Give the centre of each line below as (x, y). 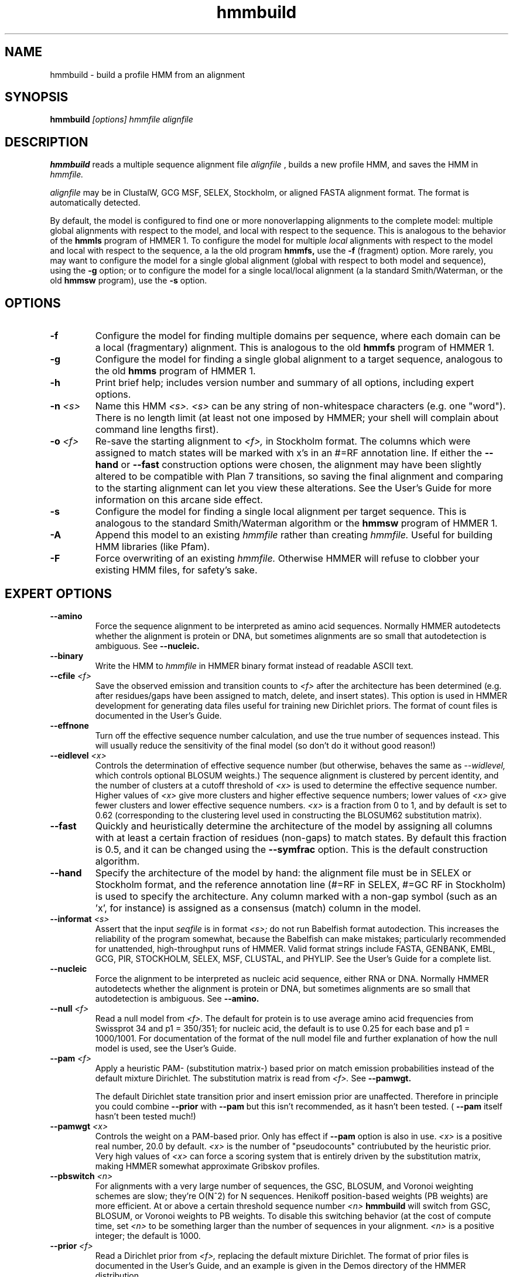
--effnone (69, 725)
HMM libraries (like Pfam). (153, 547)
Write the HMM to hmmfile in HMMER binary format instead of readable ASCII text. (254, 665)
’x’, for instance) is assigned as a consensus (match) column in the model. (258, 908)
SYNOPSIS (37, 97)
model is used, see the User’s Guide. (166, 1048)
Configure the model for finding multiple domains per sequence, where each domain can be (298, 336)
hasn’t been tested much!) (146, 1116)
